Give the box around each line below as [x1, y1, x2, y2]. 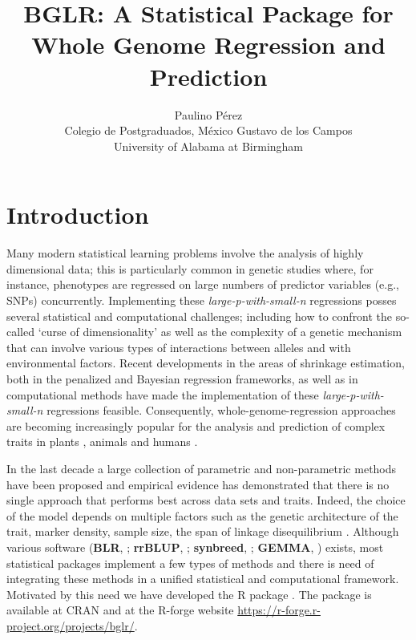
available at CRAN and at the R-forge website [6, 602, 234, 618]
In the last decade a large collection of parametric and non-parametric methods [6, 460, 397, 476]
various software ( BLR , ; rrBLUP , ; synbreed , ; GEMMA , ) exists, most [6, 538, 384, 555]
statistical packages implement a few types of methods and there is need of [6, 554, 374, 571]
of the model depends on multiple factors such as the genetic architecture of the [6, 507, 398, 524]
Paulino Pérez [174, 106, 243, 123]
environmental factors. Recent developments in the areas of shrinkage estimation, [6, 354, 405, 371]
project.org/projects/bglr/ [6, 617, 135, 634]
